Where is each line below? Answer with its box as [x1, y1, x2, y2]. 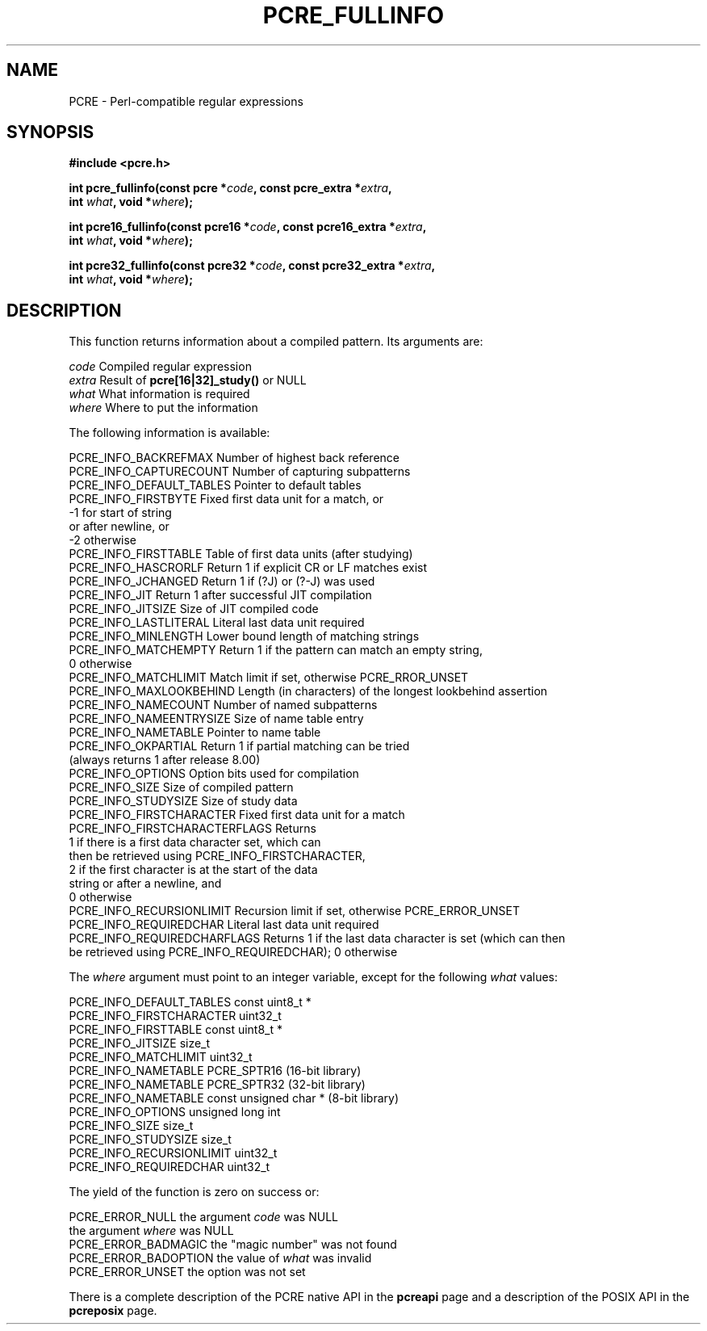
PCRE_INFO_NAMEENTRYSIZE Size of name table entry [69, 712, 364, 726]
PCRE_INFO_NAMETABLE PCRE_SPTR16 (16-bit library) [69, 1064, 362, 1078]
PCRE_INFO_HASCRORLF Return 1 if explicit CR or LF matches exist [69, 561, 428, 575]
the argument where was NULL [69, 1224, 234, 1238]
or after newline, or [69, 519, 169, 534]
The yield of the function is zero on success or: [69, 1185, 320, 1199]
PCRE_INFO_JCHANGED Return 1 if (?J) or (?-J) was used [69, 574, 375, 589]
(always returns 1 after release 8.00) [69, 753, 261, 767]
